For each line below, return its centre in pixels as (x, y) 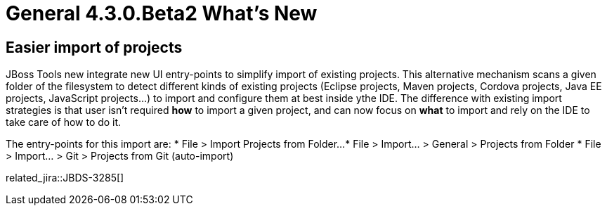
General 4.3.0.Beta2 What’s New (162, 13)
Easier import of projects (94, 47)
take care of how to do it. (64, 122)
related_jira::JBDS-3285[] (65, 178)
